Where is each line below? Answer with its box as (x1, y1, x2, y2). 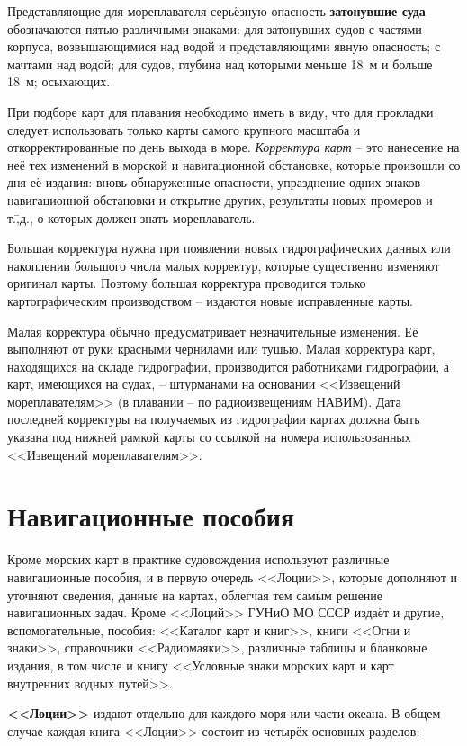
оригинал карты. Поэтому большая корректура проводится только (7, 274, 366, 292)
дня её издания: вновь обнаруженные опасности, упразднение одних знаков (7, 173, 421, 192)
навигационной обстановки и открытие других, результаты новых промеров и (7, 190, 433, 209)
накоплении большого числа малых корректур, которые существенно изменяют (7, 256, 440, 274)
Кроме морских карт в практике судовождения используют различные (7, 550, 390, 569)
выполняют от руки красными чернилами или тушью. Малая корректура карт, (7, 339, 436, 358)
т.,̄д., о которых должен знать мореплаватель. (7, 208, 256, 227)
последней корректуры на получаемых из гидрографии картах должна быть (7, 409, 420, 428)
